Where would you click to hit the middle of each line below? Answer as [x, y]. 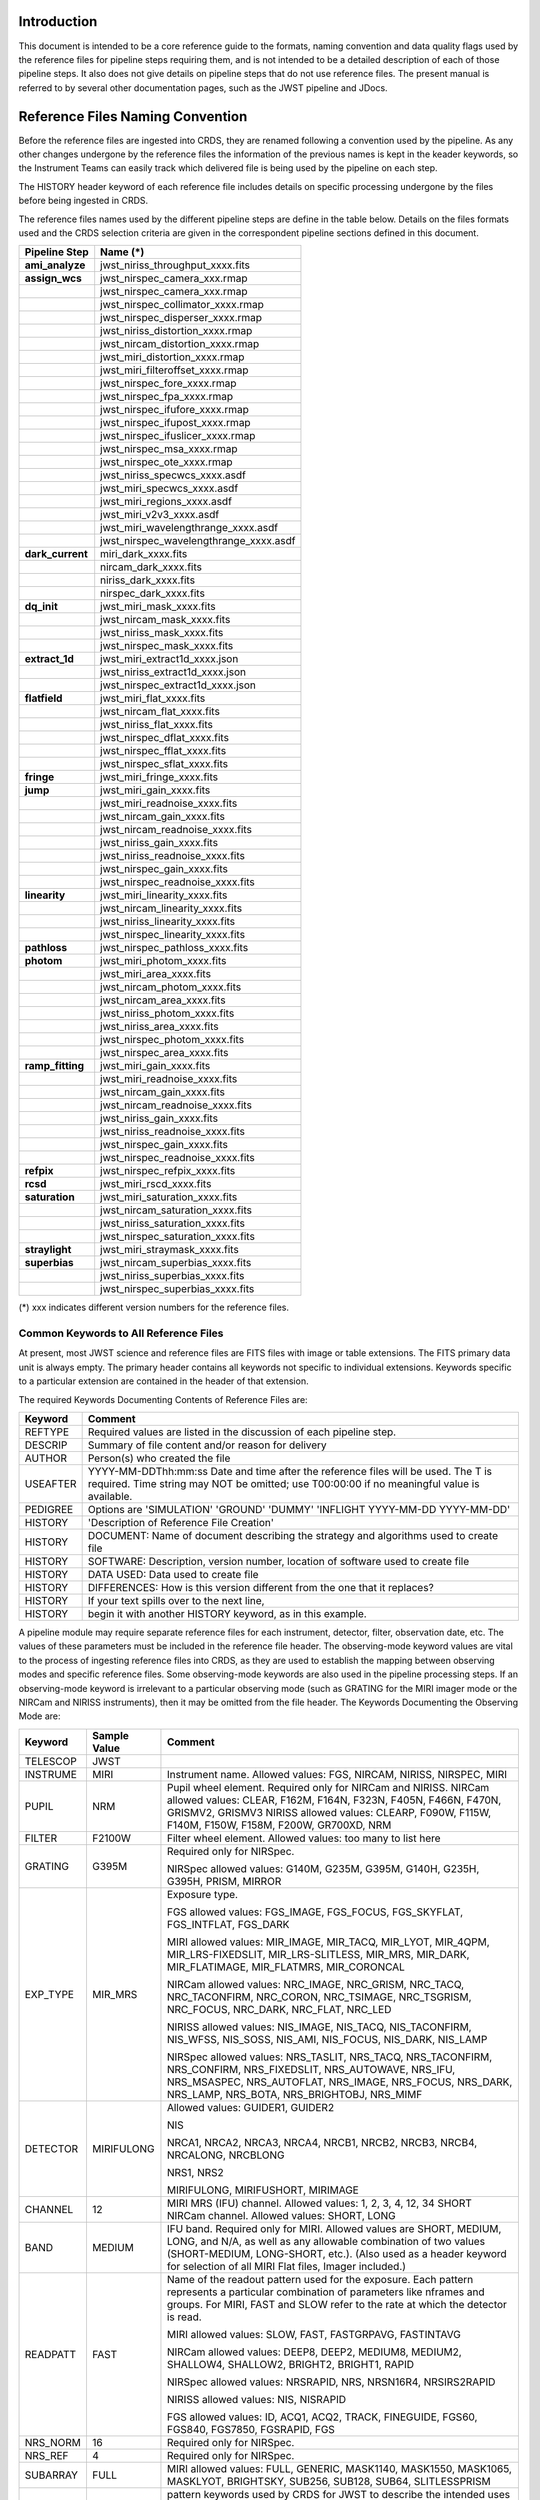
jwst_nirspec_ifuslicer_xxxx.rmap [178, 436]
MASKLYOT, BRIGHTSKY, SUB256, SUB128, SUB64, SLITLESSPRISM [328, 2481]
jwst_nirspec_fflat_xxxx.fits [163, 751]
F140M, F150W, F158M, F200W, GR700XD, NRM [279, 1825]
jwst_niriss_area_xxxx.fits [159, 1027]
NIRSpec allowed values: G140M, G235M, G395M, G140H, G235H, [323, 1868]
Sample [110, 1735]
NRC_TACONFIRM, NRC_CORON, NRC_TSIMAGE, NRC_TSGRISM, [319, 1997]
